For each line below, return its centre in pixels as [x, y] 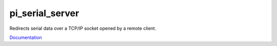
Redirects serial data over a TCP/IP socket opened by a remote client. [83, 28]
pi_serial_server [44, 13]
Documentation [26, 37]
